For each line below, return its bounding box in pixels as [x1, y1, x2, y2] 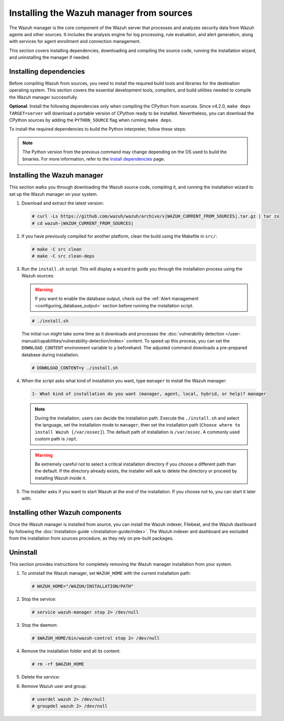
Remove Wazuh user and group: [21, 683, 87, 689]
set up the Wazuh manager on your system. [9, 191, 98, 197]
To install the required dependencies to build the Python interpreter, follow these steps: [9, 126, 187, 132]
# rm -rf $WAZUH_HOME [32, 661, 84, 667]
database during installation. [21, 351, 80, 358]
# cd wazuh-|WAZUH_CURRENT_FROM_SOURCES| [32, 220, 134, 226]
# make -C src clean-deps [32, 253, 95, 259]
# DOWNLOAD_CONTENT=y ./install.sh [32, 365, 118, 371]
